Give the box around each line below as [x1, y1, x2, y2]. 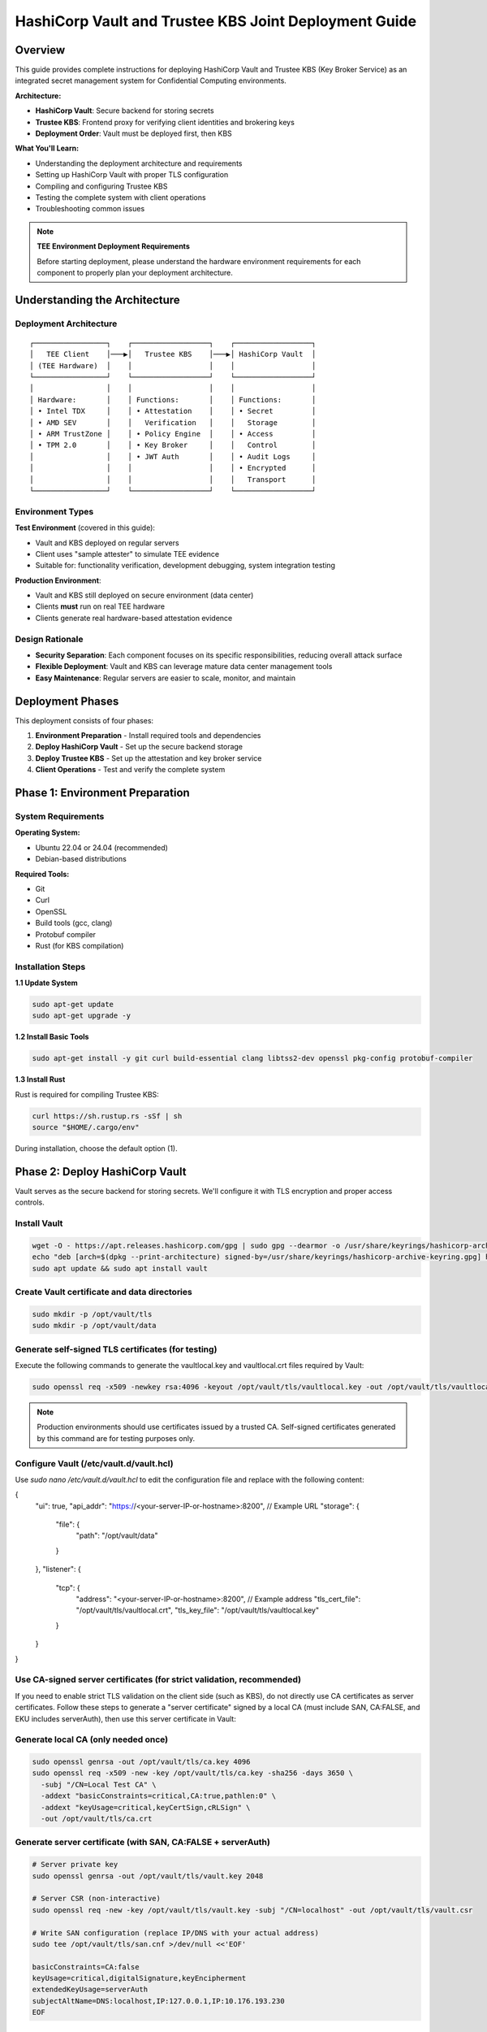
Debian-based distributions [35, 854, 127, 864]
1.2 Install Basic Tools [15, 1032, 89, 1042]
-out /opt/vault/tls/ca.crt [41, 1814, 153, 1824]
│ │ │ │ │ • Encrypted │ [29, 463, 317, 473]
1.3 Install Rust [15, 1075, 66, 1084]
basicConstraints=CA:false [32, 1962, 140, 1971]
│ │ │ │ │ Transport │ [29, 475, 317, 484]
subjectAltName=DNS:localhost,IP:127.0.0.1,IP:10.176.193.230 [32, 1996, 285, 2005]
